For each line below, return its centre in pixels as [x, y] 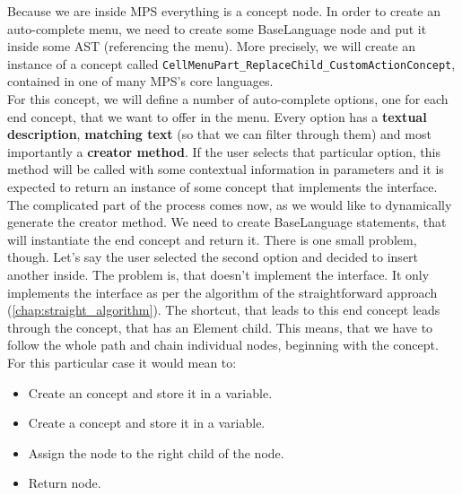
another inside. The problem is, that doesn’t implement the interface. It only [218, 274]
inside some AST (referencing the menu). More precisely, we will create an [211, 46]
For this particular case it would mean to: [122, 362]
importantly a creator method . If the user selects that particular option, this [224, 151]
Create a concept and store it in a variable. [147, 423]
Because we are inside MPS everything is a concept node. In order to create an [224, 11]
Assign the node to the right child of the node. [156, 452]
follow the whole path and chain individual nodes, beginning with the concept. [223, 345]
